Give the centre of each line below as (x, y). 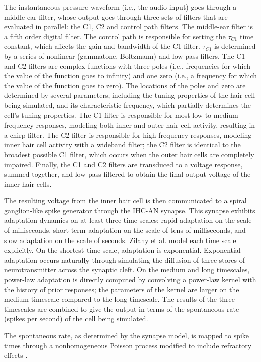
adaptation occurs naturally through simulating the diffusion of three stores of (124, 259)
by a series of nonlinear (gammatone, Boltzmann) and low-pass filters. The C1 (125, 55)
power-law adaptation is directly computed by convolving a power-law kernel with (130, 279)
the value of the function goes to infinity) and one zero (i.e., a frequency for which (131, 76)
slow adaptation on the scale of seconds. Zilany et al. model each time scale (120, 240)
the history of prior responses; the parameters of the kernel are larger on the (122, 289)
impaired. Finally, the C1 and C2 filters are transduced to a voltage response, (123, 164)
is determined (235, 46)
